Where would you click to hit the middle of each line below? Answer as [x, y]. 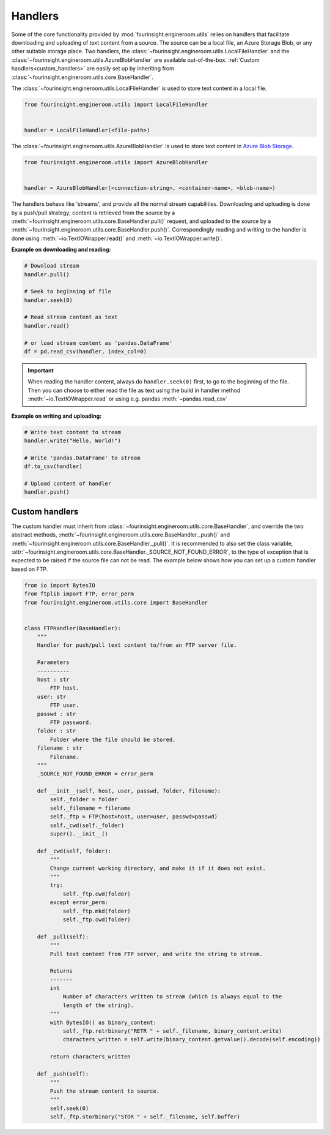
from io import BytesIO [60, 585]
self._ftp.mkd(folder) [97, 911]
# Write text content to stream [73, 432]
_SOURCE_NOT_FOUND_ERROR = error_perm [95, 774]
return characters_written [90, 1057]
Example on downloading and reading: [61, 250]
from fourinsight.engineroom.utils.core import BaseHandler [116, 602]
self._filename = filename [90, 808]
